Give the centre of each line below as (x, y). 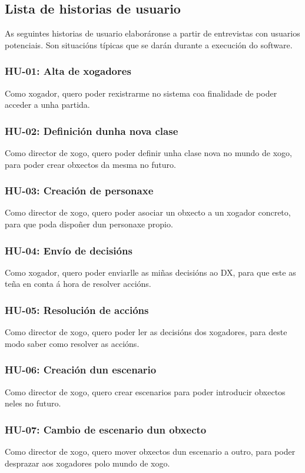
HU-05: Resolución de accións (77, 310)
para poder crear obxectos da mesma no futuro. (90, 164)
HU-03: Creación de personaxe (79, 191)
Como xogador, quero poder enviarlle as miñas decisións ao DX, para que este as (150, 272)
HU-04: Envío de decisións (69, 250)
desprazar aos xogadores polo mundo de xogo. (87, 463)
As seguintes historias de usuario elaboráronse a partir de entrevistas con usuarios (152, 33)
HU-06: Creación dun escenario (81, 370)
